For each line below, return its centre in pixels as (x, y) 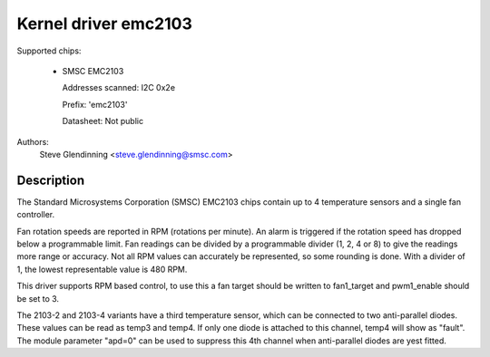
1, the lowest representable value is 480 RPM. (102, 269)
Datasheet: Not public (103, 121)
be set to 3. (38, 298)
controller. (36, 215)
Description (51, 180)
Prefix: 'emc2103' (95, 104)
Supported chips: (49, 51)
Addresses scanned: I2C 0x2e (119, 88)
